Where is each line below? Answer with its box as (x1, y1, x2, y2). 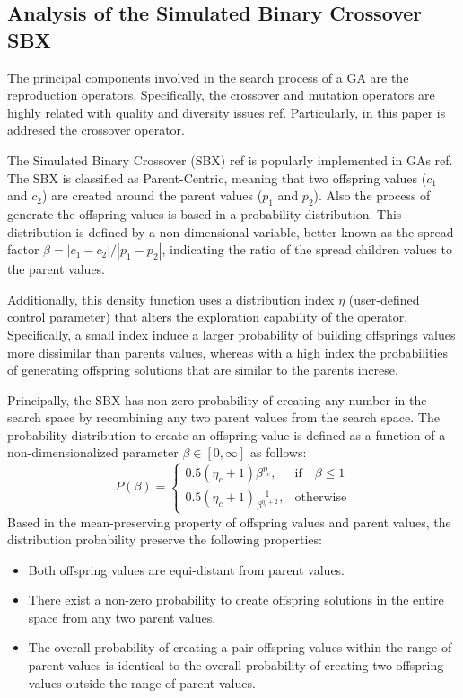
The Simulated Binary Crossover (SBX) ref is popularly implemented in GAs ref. (7, 150, 453, 169)
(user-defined (348, 289, 420, 308)
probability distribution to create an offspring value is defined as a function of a (7, 425, 446, 444)
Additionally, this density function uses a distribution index (7, 289, 335, 308)
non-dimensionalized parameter (7, 443, 179, 462)
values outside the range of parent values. (28, 673, 256, 692)
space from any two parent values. (28, 607, 216, 626)
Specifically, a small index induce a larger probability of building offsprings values (7, 324, 456, 343)
